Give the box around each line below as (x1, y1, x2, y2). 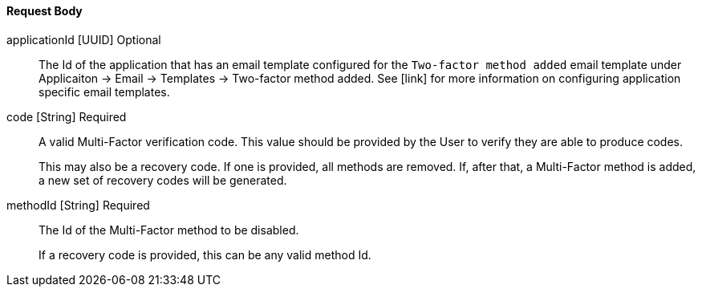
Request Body (6, 4, 83, 18)
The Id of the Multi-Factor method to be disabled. (39, 222, 299, 237)
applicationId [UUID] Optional (6, 32, 161, 47)
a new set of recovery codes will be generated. (39, 173, 287, 187)
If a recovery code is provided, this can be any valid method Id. (39, 247, 371, 262)
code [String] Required (6, 109, 127, 124)
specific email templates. (39, 84, 170, 99)
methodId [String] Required (6, 197, 150, 212)
